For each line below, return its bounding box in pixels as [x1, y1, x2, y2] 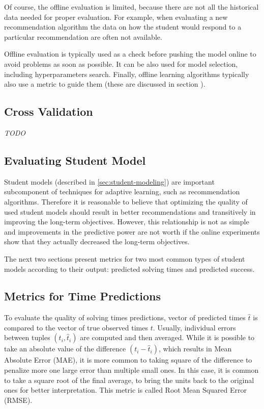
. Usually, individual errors [153, 322, 236, 333]
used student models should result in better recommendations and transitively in [4, 206, 256, 217]
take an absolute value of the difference [4, 343, 126, 354]
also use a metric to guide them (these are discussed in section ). [4, 79, 206, 89]
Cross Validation [4, 104, 93, 119]
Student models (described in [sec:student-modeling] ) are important [4, 176, 215, 187]
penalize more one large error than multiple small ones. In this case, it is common [4, 365, 259, 375]
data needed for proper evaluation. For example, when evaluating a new [4, 11, 228, 22]
